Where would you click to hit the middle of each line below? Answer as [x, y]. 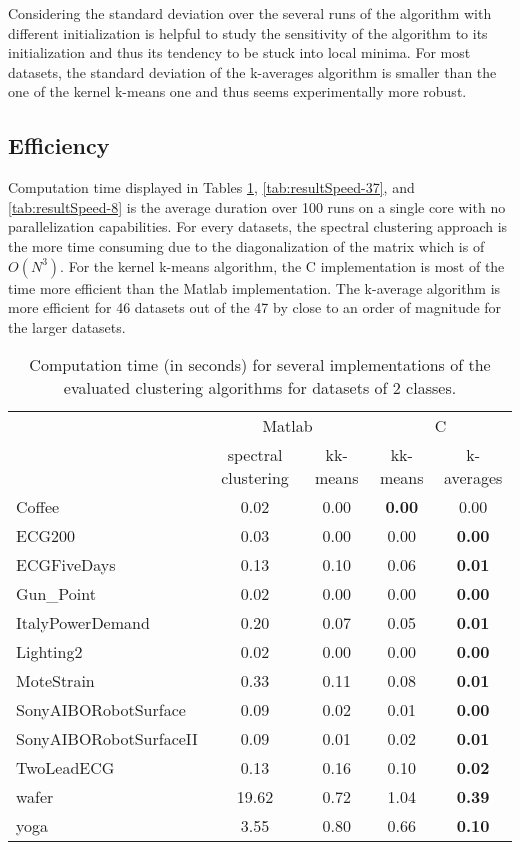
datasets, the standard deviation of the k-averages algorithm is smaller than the [252, 71]
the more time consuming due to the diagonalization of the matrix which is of [246, 245]
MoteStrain [55, 681]
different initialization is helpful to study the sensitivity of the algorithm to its [248, 32]
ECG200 [46, 536]
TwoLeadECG [65, 768]
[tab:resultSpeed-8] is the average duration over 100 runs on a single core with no [257, 206]
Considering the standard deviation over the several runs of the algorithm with [250, 13]
